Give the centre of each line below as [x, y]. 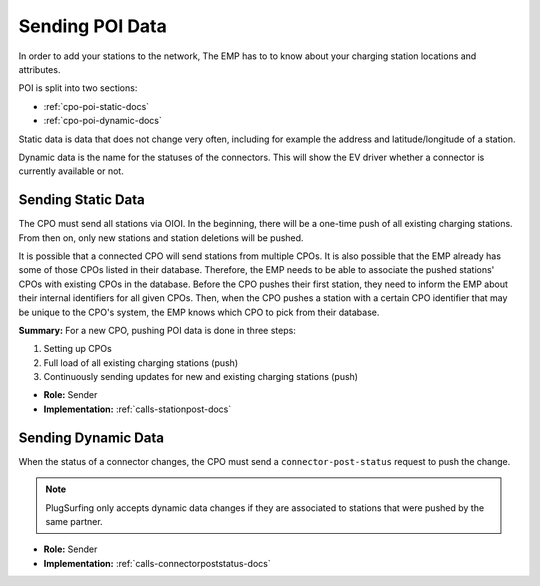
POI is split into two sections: [78, 88]
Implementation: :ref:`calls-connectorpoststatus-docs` [157, 563]
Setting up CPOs [77, 349]
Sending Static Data [81, 200]
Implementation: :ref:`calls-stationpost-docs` [137, 409]
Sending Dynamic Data [91, 437]
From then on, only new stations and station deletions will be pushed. [161, 237]
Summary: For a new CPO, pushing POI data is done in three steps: [157, 330]
